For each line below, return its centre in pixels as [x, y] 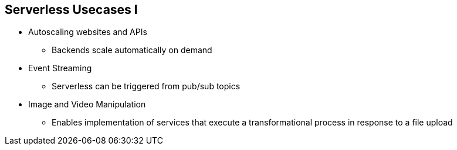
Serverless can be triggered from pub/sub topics [146, 86]
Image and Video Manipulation [87, 104]
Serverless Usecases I [71, 10]
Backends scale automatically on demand [132, 50]
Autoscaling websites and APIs [88, 32]
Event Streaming [60, 68]
